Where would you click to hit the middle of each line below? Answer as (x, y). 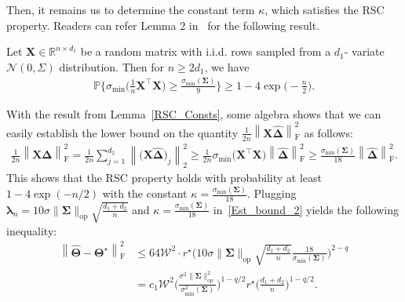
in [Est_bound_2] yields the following (306, 209)
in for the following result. (254, 25)
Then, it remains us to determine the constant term (131, 9)
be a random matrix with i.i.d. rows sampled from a (206, 51)
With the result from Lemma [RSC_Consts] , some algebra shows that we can (194, 113)
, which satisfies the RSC (325, 9)
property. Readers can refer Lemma (91, 25)
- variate (364, 51)
